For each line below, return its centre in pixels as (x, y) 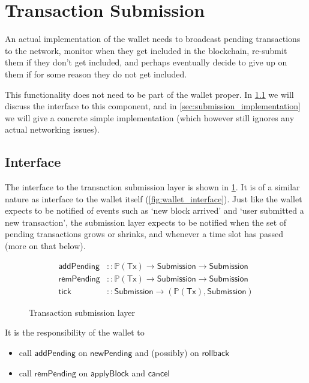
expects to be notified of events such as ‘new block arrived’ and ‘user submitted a (154, 210)
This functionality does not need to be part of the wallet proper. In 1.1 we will (149, 94)
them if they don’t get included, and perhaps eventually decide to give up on (146, 62)
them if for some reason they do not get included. (96, 74)
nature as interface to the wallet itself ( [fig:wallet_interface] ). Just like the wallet (154, 198)
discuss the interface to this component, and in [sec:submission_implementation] (153, 106)
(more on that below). (45, 246)
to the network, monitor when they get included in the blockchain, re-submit (146, 50)
